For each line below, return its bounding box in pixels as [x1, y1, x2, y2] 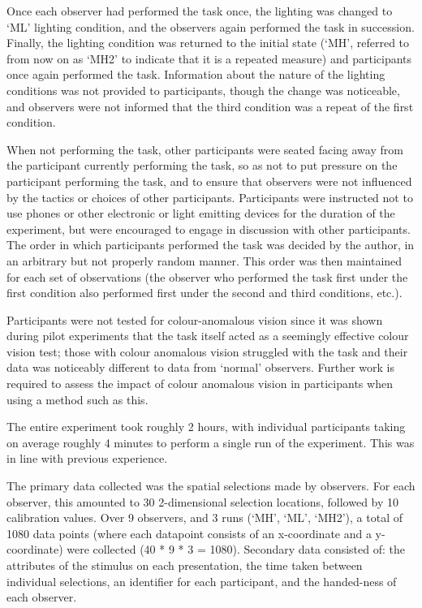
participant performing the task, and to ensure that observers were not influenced [6, 172, 412, 189]
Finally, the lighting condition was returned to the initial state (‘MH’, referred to [6, 34, 410, 51]
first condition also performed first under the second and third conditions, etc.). [6, 284, 403, 301]
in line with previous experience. [6, 450, 168, 467]
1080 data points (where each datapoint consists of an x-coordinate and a [6, 524, 372, 541]
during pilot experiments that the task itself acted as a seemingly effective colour [6, 327, 409, 344]
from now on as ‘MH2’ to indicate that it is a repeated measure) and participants [6, 50, 412, 67]
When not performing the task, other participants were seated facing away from [6, 140, 403, 157]
